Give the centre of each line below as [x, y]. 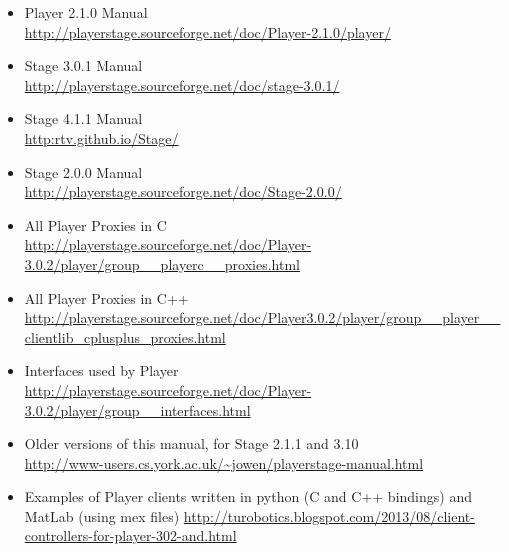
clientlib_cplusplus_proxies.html [125, 336]
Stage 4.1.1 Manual [83, 118]
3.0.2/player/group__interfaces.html [137, 409]
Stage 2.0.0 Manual [83, 171]
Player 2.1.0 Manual [86, 12]
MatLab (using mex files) [102, 515]
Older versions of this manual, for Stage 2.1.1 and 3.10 [191, 443]
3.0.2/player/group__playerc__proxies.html [162, 263]
